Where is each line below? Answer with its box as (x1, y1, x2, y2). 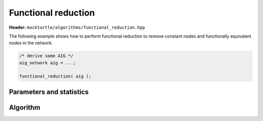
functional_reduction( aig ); (19, 74, 92, 79)
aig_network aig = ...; (19, 60, 76, 65)
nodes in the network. (9, 40, 53, 46)
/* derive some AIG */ (19, 53, 74, 59)
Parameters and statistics (9, 88, 89, 96)
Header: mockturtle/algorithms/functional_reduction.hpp (9, 24, 146, 30)
